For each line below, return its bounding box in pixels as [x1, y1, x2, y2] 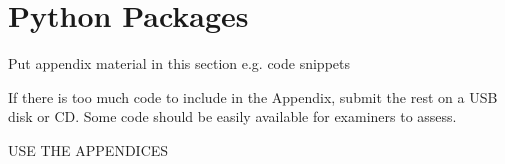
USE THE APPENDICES [8, 139, 169, 160]
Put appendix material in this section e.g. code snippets [8, 53, 351, 74]
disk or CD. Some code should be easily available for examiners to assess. [8, 106, 457, 127]
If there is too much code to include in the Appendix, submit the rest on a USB [8, 86, 498, 107]
